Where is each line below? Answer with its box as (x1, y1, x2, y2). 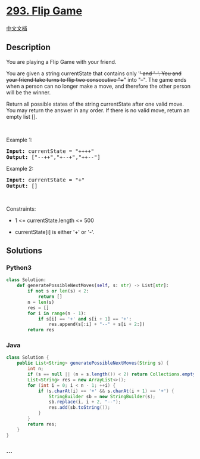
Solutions (6, 246, 43, 256)
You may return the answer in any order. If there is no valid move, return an (6, 106, 190, 114)
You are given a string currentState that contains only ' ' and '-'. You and (6, 70, 182, 77)
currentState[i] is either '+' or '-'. (14, 228, 95, 235)
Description (6, 42, 51, 53)
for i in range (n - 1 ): (27, 310, 86, 316)
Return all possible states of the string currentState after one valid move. (6, 100, 185, 107)
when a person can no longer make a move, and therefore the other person (6, 82, 191, 90)
